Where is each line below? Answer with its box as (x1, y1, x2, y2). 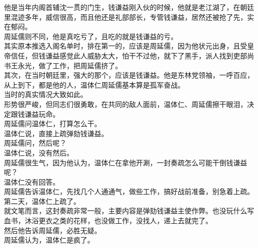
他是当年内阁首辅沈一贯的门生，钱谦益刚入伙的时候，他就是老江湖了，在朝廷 (4, 2, 254, 12)
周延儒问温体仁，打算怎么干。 (4, 118, 101, 129)
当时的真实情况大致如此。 (4, 89, 87, 99)
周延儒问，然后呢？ (4, 138, 66, 148)
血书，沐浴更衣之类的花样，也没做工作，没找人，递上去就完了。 (4, 215, 212, 226)
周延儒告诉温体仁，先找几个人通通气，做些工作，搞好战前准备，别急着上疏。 (4, 186, 254, 197)
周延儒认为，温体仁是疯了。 (4, 235, 94, 245)
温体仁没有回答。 (4, 176, 60, 187)
